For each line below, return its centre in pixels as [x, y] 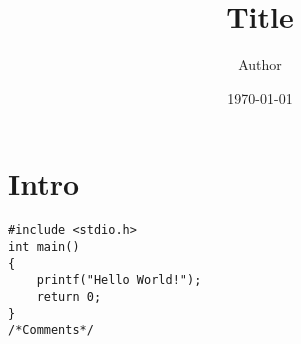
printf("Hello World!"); [119, 280]
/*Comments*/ [51, 330]
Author [260, 64]
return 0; [69, 296]
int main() [44, 246]
